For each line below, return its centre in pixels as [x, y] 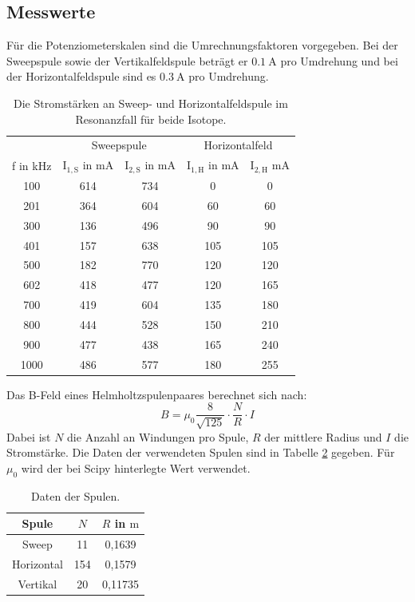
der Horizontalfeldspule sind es [81, 76]
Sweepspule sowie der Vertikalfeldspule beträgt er [127, 60]
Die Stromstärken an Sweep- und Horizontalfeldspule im [151, 103]
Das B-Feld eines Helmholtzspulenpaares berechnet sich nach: [157, 394]
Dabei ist [29, 436]
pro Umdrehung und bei [339, 60]
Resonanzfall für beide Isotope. [151, 119]
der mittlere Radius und [323, 436]
